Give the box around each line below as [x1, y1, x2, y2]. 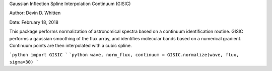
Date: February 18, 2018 [9, 19, 59, 25]
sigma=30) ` [9, 59, 39, 65]
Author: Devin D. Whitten [9, 10, 61, 16]
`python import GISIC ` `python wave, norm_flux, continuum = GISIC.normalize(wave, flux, [9, 52, 239, 58]
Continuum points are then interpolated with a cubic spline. [9, 42, 132, 48]
